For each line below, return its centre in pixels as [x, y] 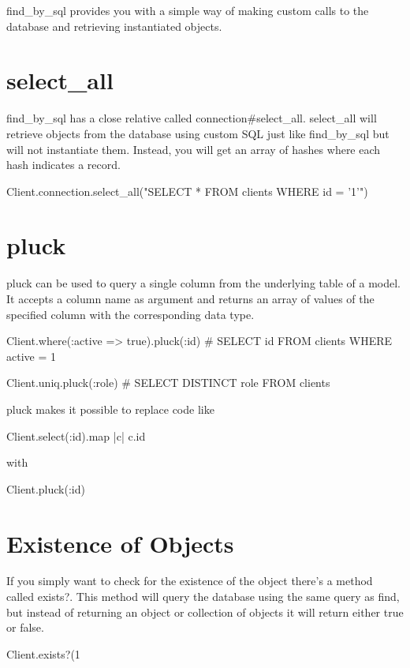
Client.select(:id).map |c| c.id [76, 435]
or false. [25, 627]
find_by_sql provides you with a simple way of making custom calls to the [188, 10]
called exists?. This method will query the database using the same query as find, [203, 597]
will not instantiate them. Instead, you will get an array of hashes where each [194, 149]
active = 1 [31, 356]
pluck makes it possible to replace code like [110, 409]
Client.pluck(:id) [46, 488]
